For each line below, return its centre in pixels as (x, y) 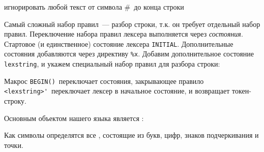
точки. (14, 145)
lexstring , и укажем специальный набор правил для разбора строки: (112, 64)
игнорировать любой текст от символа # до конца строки (94, 7)
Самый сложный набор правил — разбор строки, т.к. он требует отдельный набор (132, 24)
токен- (242, 91)
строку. (15, 101)
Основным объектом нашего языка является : (74, 118)
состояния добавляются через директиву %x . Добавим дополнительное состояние (129, 54)
